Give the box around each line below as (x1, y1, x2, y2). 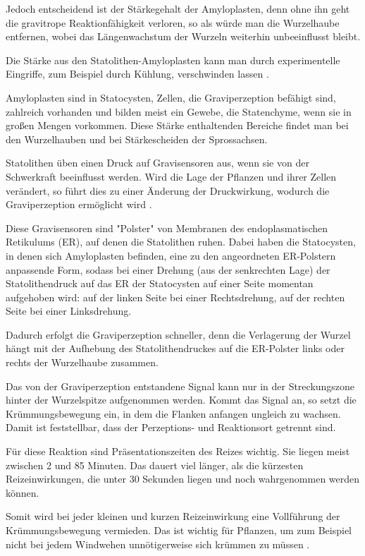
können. (6, 485, 39, 500)
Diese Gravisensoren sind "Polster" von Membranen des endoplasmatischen (6, 220, 328, 235)
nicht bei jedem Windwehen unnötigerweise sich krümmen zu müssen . (6, 536, 310, 551)
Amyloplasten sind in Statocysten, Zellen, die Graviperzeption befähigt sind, (6, 90, 336, 104)
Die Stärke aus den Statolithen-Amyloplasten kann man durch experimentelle (6, 52, 340, 67)
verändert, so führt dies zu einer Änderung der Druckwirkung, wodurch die (6, 183, 330, 198)
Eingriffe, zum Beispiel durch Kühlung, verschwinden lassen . (6, 66, 269, 81)
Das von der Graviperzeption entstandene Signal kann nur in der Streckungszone (6, 378, 355, 393)
